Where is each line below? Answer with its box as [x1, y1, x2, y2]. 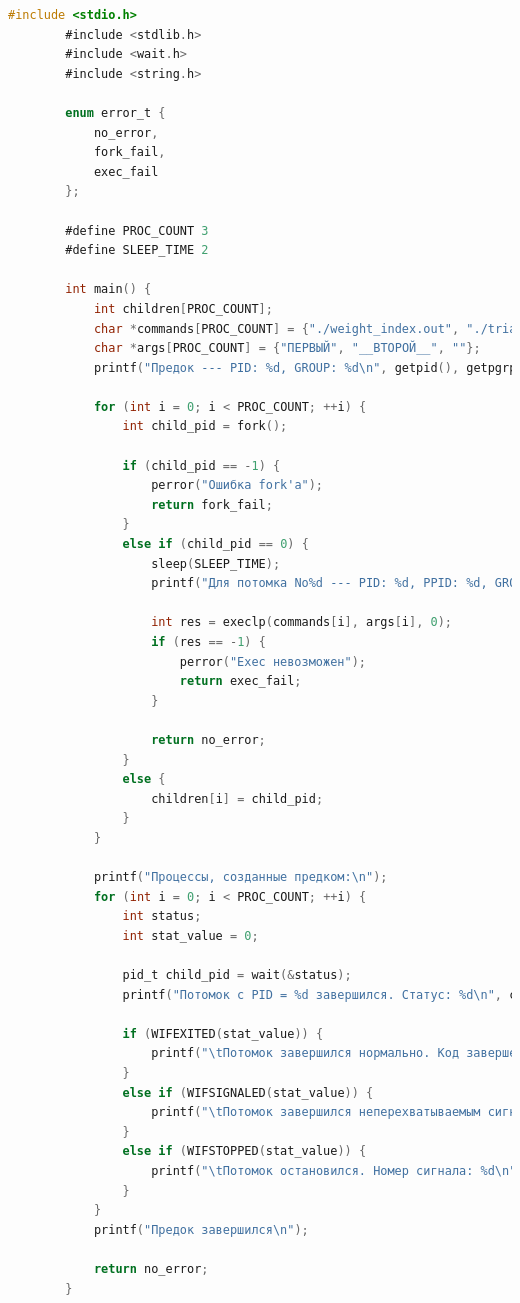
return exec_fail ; [179, 674, 302, 689]
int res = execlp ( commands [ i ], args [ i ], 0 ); [151, 615, 453, 630]
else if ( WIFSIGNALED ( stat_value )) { [122, 1085, 374, 1100]
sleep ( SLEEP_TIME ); [151, 556, 281, 571]
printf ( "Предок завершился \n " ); [93, 1222, 309, 1237]
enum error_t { [65, 105, 166, 120]
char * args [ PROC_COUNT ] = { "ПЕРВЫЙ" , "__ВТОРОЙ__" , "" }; [93, 341, 481, 356]
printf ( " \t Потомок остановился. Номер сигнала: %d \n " [151, 1164, 517, 1179]
